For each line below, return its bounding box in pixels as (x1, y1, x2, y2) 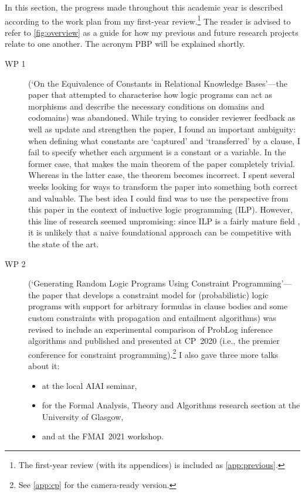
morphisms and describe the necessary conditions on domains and (28, 100, 265, 112)
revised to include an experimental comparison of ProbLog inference (28, 323, 273, 335)
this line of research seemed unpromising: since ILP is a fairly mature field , (28, 214, 300, 227)
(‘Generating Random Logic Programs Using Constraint (28, 277, 230, 289)
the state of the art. (28, 237, 99, 250)
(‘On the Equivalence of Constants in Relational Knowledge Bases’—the (28, 77, 287, 89)
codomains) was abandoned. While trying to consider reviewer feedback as (28, 111, 296, 124)
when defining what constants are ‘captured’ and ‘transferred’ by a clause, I (28, 134, 300, 146)
